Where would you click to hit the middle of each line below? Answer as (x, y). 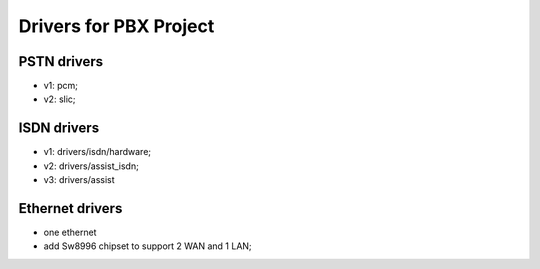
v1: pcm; (61, 86)
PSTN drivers (61, 61)
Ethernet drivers (70, 208)
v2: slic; (59, 99)
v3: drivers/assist (79, 180)
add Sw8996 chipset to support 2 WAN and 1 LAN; (147, 246)
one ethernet (70, 232)
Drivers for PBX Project (116, 26)
